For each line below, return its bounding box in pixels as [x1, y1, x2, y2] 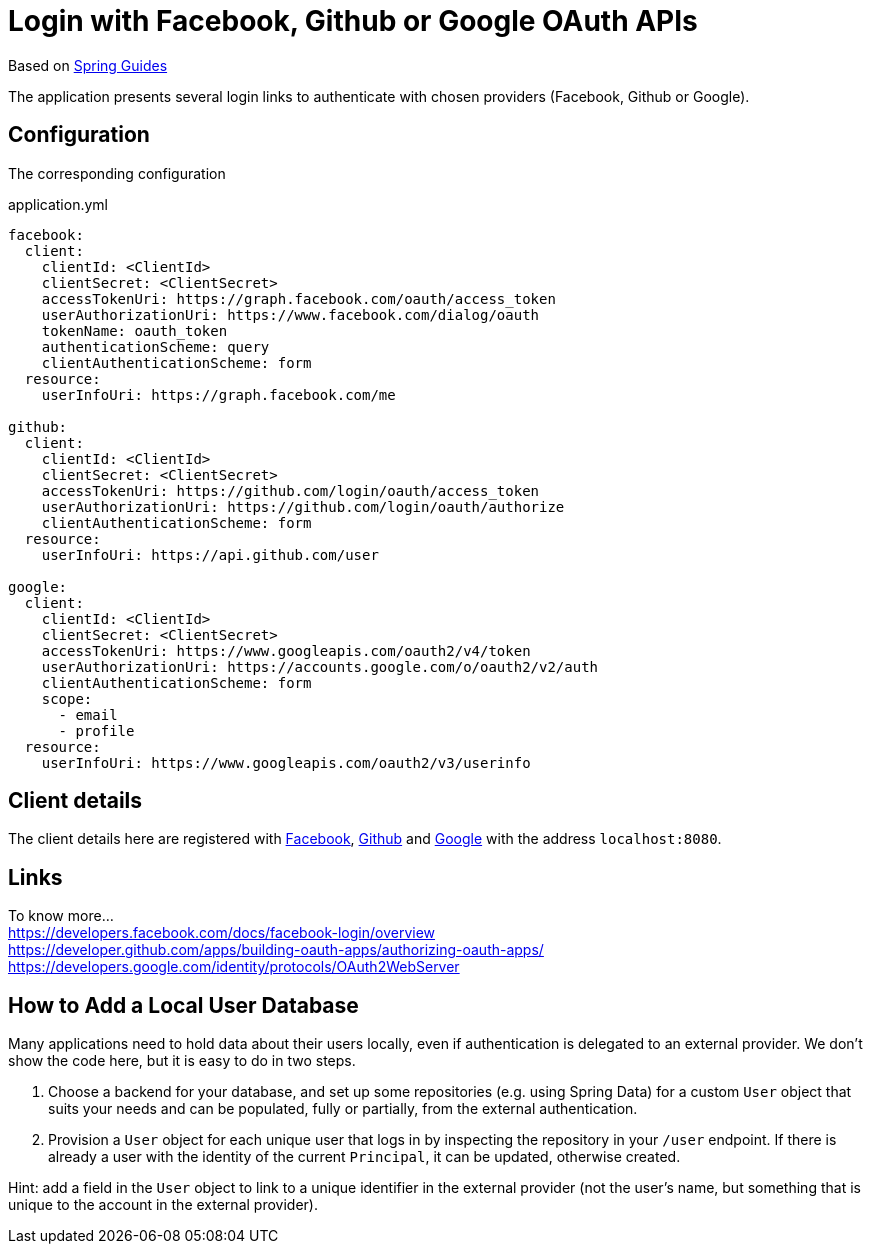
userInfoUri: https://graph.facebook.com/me [41, 386, 396, 403]
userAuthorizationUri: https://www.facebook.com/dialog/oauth [41, 306, 540, 323]
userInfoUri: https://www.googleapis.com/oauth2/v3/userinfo [41, 754, 531, 771]
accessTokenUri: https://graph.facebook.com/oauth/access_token [41, 290, 556, 307]
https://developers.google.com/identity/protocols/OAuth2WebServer [8, 958, 460, 976]
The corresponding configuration [8, 164, 226, 182]
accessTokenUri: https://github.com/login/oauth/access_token [41, 482, 540, 499]
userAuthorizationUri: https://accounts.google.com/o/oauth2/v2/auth [41, 658, 599, 675]
